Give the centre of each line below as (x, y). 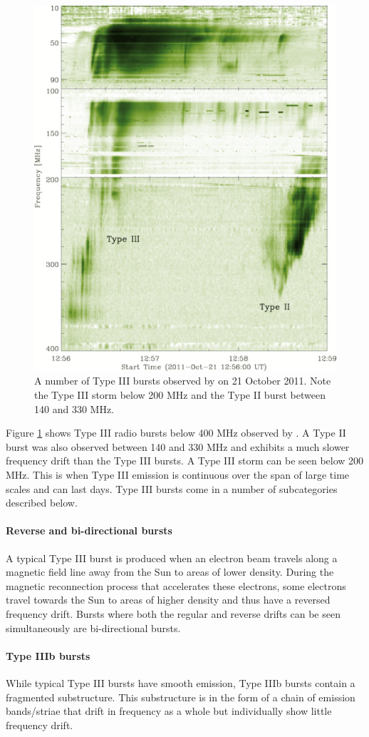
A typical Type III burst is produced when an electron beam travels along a (172, 558)
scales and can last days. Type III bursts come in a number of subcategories (172, 488)
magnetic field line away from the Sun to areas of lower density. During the (170, 572)
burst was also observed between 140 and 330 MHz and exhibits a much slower (178, 446)
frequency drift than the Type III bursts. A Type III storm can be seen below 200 (185, 461)
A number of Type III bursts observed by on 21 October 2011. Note (183, 381)
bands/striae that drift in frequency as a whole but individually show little (169, 711)
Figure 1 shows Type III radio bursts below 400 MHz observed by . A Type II (176, 433)
